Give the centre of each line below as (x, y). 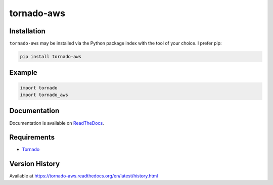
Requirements (32, 137)
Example (23, 73)
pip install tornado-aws (51, 57)
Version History (35, 164)
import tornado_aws (44, 95)
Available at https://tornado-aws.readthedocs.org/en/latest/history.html (84, 176)
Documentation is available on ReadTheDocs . (57, 123)
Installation (27, 31)
